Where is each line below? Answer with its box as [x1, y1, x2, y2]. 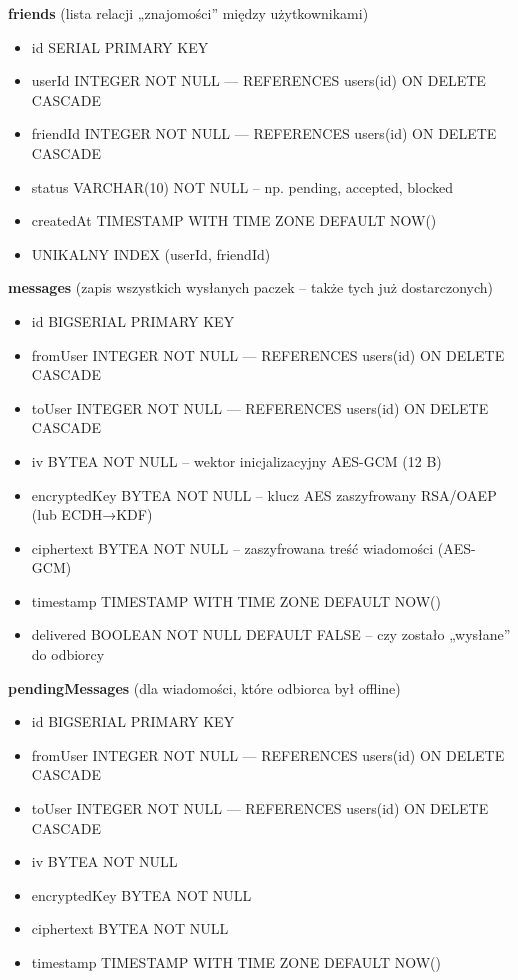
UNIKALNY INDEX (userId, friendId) [31, 243, 271, 264]
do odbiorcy [31, 644, 105, 665]
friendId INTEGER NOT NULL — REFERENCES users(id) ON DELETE [31, 123, 497, 144]
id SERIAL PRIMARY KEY [31, 36, 209, 57]
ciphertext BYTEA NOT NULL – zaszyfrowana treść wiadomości [31, 537, 434, 558]
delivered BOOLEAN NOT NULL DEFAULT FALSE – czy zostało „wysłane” [31, 624, 511, 645]
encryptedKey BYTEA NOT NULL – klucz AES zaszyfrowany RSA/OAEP [31, 484, 497, 505]
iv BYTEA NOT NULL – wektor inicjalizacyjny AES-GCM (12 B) [31, 450, 442, 471]
